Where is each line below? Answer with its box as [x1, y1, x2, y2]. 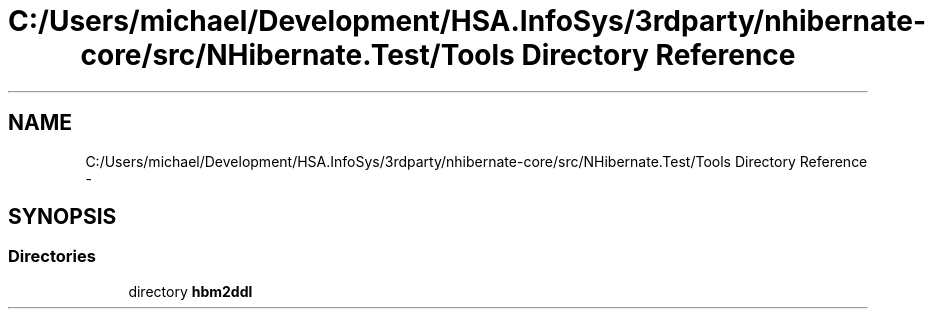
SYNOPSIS [8, 204, 117, 230]
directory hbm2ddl [128, 282, 253, 300]
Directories [8, 246, 96, 267]
